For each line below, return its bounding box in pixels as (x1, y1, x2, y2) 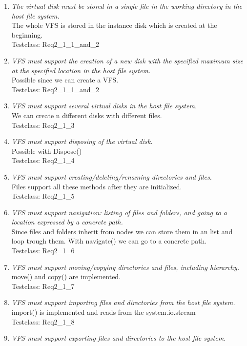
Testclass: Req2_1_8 (11, 316, 75, 326)
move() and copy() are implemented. (11, 271, 121, 282)
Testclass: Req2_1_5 (11, 191, 75, 201)
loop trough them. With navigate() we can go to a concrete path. (11, 236, 207, 246)
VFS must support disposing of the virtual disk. (11, 136, 153, 146)
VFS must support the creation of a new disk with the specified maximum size (11, 55, 243, 65)
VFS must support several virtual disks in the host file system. (11, 101, 197, 111)
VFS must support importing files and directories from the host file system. (11, 297, 235, 307)
